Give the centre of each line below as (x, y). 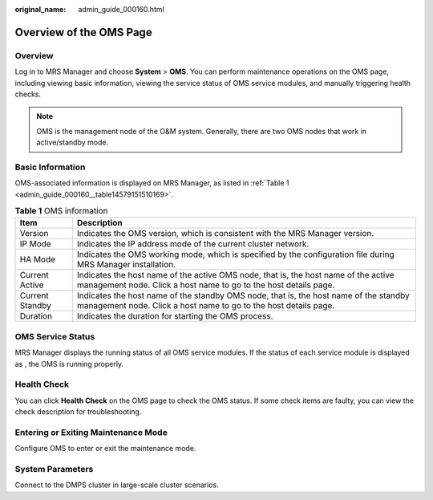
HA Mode (38, 259)
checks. (28, 94)
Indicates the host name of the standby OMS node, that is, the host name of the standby (243, 295)
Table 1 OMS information (61, 211)
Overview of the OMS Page (83, 32)
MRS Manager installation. (126, 265)
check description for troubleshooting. (78, 412)
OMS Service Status (55, 336)
